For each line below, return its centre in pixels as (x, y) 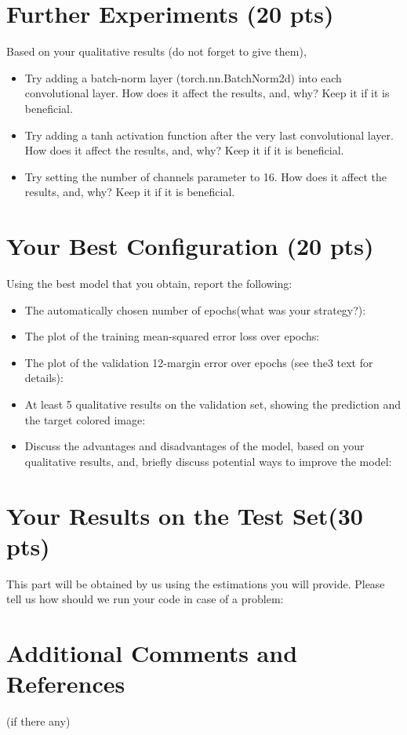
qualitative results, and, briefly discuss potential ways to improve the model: (208, 461)
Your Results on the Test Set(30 (185, 515)
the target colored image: (85, 419)
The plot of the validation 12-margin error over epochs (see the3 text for (199, 362)
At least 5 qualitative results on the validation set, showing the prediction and (213, 404)
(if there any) (38, 721)
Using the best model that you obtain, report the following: (149, 283)
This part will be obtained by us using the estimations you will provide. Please (196, 583)
